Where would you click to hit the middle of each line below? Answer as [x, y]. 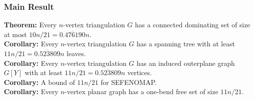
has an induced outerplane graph [185, 63]
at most [15, 34]
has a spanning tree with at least [185, 44]
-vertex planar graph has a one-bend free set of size [141, 91]
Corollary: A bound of [40, 82]
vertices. [140, 72]
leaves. [76, 53]
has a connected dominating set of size [193, 25]
